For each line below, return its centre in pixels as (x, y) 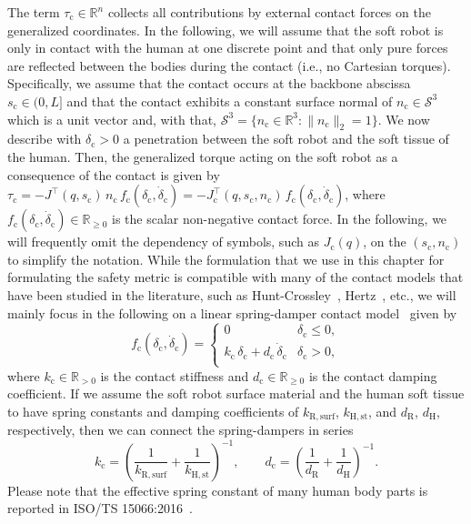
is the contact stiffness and (175, 375)
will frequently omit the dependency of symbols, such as (163, 242)
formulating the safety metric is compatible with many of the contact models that (235, 277)
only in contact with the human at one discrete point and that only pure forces (228, 48)
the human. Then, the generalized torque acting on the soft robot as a (203, 156)
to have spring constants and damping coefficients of (153, 412)
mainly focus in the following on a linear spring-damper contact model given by (232, 312)
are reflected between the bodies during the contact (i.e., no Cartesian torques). (229, 65)
